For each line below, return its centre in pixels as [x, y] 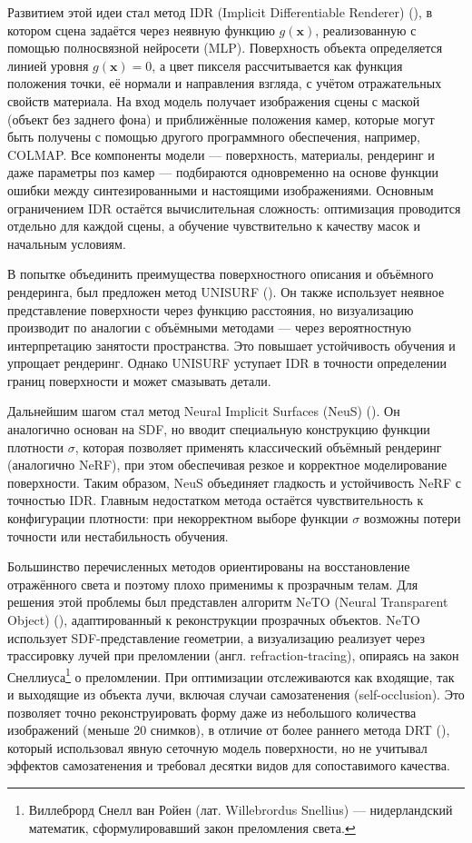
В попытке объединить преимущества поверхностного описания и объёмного [221, 274]
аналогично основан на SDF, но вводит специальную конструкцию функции [219, 429]
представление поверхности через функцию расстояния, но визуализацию [211, 309]
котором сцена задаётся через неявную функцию [141, 30]
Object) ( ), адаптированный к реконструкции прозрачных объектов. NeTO [214, 620]
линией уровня [48, 65]
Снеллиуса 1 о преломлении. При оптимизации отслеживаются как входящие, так [231, 675]
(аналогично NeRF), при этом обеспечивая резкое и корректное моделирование [227, 465]
